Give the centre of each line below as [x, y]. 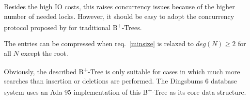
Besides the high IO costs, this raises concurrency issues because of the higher [119, 6]
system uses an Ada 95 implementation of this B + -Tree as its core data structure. [125, 91]
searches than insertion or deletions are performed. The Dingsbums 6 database [120, 80]
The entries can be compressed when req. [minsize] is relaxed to [99, 43]
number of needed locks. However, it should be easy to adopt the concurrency [119, 16]
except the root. [45, 53]
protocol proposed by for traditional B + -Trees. [73, 26]
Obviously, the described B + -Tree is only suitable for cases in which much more [122, 70]
